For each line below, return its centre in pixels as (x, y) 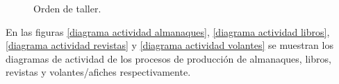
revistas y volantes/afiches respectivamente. (98, 72)
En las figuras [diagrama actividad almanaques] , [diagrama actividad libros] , (168, 31)
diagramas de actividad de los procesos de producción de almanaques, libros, (168, 58)
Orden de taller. (67, 8)
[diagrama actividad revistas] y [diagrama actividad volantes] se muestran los (169, 45)
